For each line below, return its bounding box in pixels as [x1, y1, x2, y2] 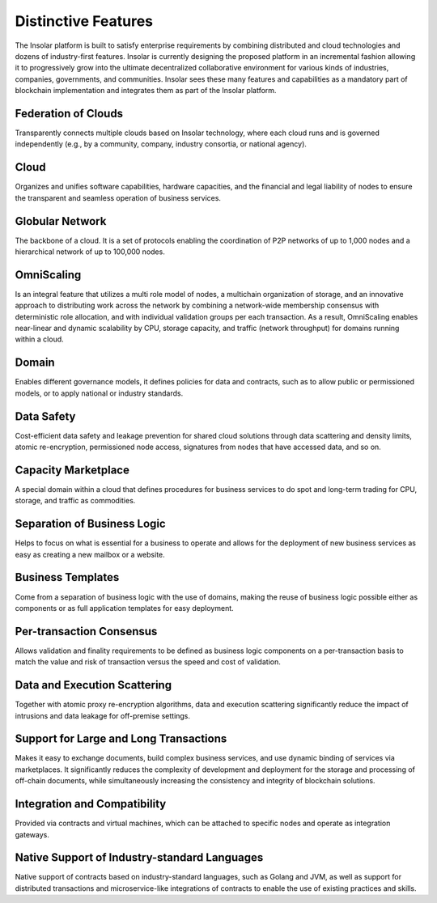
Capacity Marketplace [15, 463, 129, 477]
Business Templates [15, 570, 120, 584]
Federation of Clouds [15, 106, 124, 121]
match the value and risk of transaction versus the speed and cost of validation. [15, 657, 281, 667]
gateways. [15, 829, 50, 839]
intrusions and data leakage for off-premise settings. [15, 710, 190, 720]
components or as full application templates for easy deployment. [15, 603, 234, 613]
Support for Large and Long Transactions [15, 732, 227, 746]
